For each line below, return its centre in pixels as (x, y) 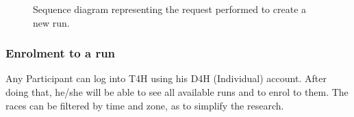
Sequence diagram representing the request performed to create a (170, 9)
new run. (51, 22)
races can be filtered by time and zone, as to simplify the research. (145, 105)
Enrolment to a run (61, 53)
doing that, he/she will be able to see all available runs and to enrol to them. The (177, 92)
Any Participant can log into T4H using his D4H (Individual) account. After (166, 78)
